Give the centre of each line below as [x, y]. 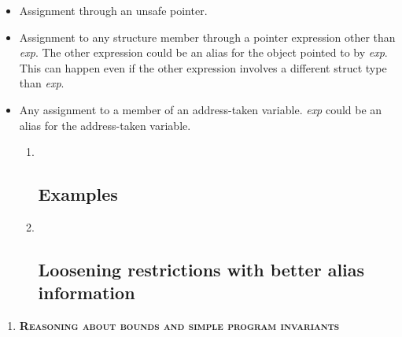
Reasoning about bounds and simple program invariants [179, 326]
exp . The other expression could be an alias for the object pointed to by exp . [203, 52]
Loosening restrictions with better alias [201, 269]
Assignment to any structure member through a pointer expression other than [207, 37]
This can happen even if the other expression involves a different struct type [203, 67]
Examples [78, 194]
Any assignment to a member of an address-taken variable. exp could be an [201, 109]
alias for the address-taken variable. [105, 125]
